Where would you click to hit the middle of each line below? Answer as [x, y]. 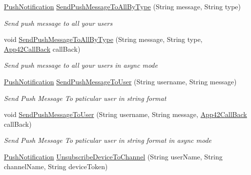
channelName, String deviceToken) [56, 166]
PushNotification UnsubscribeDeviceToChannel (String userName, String [113, 156]
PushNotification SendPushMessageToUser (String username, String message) [120, 81]
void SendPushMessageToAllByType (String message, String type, [103, 39]
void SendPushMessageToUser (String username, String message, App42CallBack [125, 114]
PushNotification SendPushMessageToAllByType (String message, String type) [122, 6]
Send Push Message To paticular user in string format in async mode [108, 140]
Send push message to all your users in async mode [81, 65]
